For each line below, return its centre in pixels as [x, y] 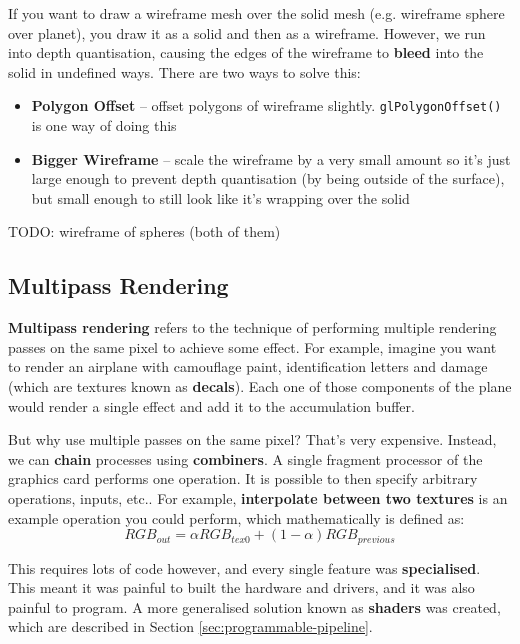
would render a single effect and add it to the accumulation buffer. [211, 405]
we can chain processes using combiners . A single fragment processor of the [245, 458]
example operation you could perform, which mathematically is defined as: [236, 517]
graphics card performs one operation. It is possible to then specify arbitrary [243, 478]
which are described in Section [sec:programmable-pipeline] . [190, 626]
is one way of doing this [104, 125]
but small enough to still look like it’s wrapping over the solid [220, 197]
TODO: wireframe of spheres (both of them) [144, 231]
